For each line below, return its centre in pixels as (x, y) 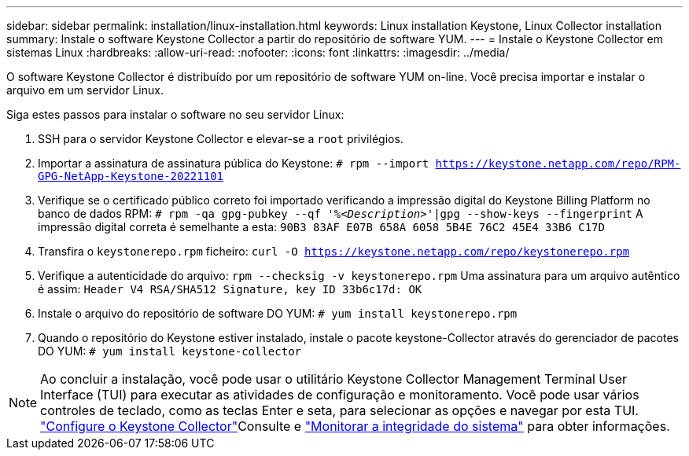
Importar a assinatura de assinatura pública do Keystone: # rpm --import (234, 163)
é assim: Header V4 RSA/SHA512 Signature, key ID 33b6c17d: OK (230, 289)
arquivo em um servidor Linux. (85, 90)
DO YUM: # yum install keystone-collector (170, 351)
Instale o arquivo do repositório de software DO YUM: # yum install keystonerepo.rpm (278, 313)
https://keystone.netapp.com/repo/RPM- (558, 164)
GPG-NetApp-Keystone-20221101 (131, 176)
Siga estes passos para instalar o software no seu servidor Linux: (175, 114)
